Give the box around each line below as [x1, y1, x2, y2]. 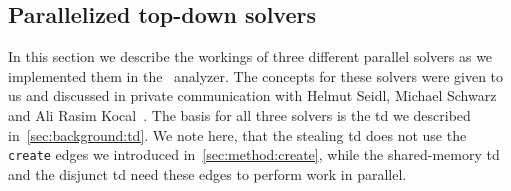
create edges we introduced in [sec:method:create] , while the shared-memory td [8, 144, 500, 165]
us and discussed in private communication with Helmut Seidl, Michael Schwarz [8, 85, 497, 106]
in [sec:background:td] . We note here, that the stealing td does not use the [8, 124, 467, 145]
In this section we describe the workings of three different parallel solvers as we [8, 46, 493, 67]
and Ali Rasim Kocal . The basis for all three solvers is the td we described [8, 104, 471, 125]
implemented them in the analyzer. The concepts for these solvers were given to [8, 65, 504, 86]
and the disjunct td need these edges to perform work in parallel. [8, 163, 407, 184]
